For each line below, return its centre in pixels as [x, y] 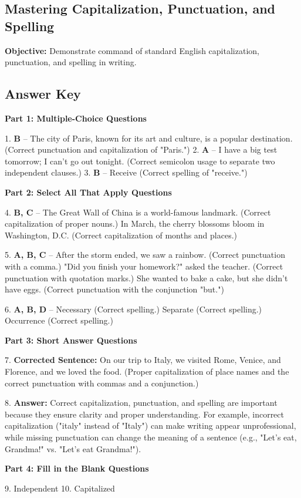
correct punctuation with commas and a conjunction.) [102, 383]
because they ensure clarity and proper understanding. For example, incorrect [144, 414]
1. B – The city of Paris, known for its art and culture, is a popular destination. [149, 138]
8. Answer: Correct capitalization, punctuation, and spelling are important [141, 403]
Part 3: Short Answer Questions [71, 340]
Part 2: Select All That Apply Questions [88, 192]
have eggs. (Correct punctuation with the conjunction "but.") [114, 289]
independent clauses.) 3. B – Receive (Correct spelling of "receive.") [126, 172]
